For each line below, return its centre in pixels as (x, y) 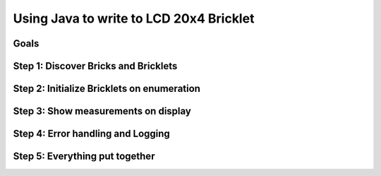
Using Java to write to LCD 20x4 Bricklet (134, 18)
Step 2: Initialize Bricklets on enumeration (107, 89)
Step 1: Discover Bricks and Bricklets (95, 66)
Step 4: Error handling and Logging (92, 134)
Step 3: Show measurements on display (102, 111)
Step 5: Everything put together (84, 157)
